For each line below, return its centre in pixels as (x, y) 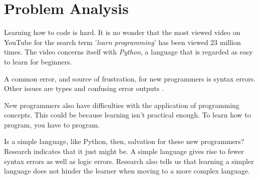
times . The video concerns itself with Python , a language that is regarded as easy (128, 52)
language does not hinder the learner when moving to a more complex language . (127, 171)
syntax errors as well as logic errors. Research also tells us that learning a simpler (129, 161)
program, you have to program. (52, 124)
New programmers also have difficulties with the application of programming (122, 105)
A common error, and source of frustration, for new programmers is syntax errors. (130, 78)
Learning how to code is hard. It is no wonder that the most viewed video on (122, 32)
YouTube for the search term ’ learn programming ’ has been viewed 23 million (122, 42)
